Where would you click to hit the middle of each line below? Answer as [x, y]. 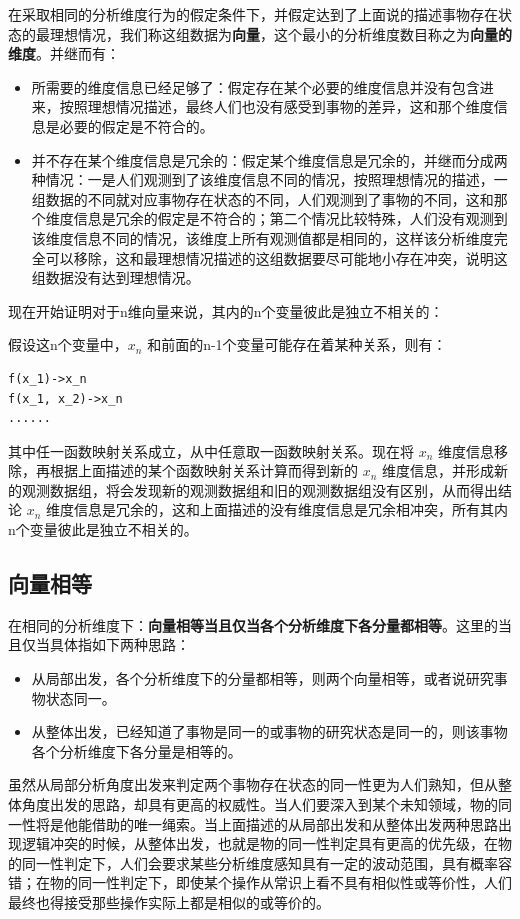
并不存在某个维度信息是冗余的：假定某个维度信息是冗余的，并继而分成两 [269, 159]
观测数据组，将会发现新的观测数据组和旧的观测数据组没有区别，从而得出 [259, 489]
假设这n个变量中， [68, 344]
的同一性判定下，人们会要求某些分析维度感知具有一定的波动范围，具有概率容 [260, 862]
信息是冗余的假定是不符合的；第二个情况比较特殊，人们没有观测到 [290, 218]
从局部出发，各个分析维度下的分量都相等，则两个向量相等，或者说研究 [262, 678]
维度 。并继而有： [64, 53]
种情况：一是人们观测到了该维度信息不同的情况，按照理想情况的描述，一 [269, 179]
